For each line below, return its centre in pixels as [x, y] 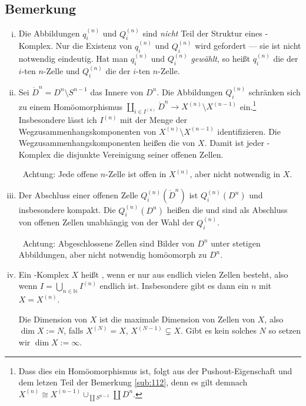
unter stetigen [236, 243]
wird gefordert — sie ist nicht [248, 46]
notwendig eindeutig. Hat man [73, 59]
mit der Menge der [154, 120]
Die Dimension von [53, 319]
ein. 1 [248, 105]
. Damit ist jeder [235, 143]
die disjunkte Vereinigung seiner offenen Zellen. [138, 154]
